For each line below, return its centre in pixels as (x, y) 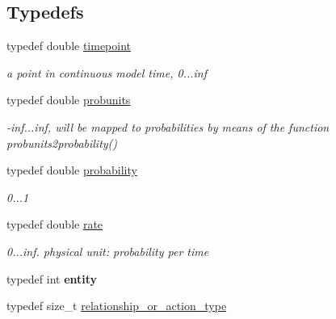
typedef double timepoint (69, 46)
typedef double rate (55, 224)
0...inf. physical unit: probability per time (108, 251)
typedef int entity (52, 278)
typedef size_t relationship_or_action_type (117, 306)
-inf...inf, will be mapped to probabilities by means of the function (168, 126)
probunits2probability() (62, 143)
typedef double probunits (69, 100)
